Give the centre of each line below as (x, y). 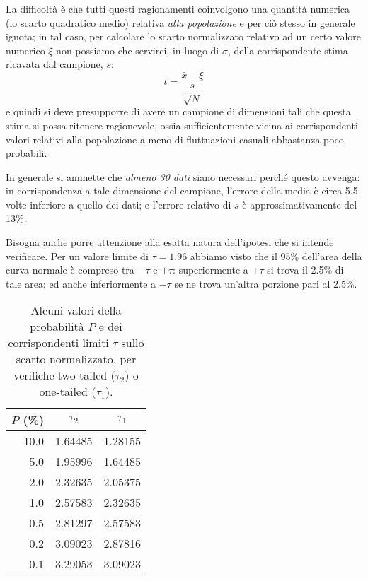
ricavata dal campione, (54, 64)
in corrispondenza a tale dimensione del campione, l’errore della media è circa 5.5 (182, 190)
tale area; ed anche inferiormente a (81, 283)
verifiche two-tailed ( (64, 375)
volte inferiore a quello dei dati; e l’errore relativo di (119, 204)
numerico (25, 50)
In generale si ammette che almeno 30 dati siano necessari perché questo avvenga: (183, 176)
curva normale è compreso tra (70, 270)
